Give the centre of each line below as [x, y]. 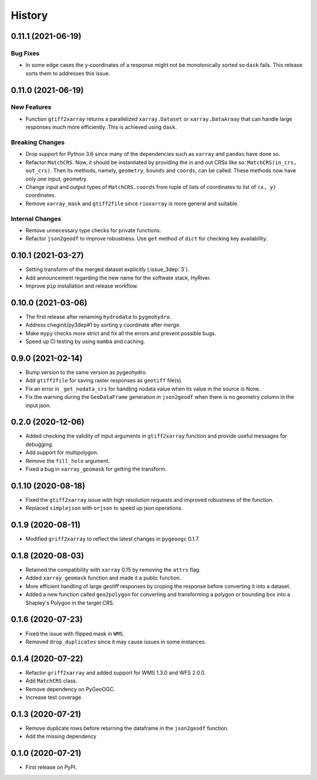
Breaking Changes [38, 142]
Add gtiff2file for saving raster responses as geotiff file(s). [104, 381]
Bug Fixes [25, 53]
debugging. [40, 444]
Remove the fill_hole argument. [68, 461]
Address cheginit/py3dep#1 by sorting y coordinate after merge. [103, 325]
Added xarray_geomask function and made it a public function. [103, 578]
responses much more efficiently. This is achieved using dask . [101, 127]
